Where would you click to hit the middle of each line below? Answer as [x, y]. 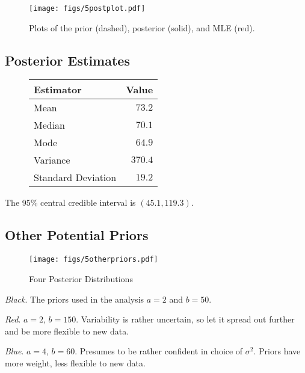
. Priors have [277, 351]
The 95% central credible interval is [70, 202]
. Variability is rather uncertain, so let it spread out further [185, 319]
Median [50, 125]
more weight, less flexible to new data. [75, 362]
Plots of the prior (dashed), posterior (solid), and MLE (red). [142, 27]
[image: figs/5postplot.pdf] [87, 8]
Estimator [58, 90]
